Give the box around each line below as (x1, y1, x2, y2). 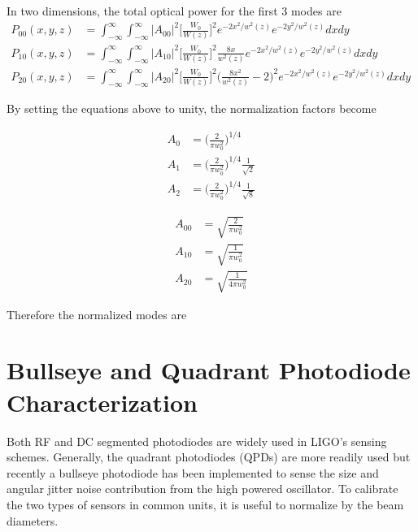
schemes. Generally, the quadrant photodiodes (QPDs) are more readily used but (7, 448, 411, 465)
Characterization (7, 385, 198, 418)
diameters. (7, 512, 59, 529)
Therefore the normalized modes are (7, 305, 187, 322)
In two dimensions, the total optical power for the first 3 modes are (7, 2, 342, 19)
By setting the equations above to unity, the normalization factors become (7, 100, 377, 117)
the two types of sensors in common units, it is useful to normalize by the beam (7, 495, 404, 513)
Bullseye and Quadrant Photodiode (7, 353, 411, 387)
